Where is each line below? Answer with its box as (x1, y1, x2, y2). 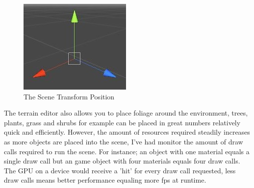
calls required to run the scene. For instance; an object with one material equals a (4, 146, 250, 156)
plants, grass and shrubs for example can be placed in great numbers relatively (4, 117, 241, 127)
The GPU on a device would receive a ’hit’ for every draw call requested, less (4, 165, 236, 175)
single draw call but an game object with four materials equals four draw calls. (4, 156, 240, 166)
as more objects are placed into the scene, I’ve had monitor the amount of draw (4, 136, 243, 146)
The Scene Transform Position (24, 91, 115, 101)
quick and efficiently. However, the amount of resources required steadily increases (4, 127, 250, 137)
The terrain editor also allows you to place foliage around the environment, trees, (4, 108, 248, 118)
